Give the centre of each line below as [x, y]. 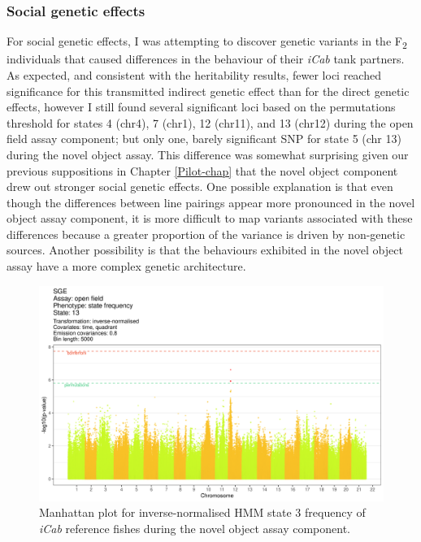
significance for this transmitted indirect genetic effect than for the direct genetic [208, 91]
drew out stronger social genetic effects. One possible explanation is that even [200, 186]
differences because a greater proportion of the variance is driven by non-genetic [206, 234]
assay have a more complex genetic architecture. [126, 266]
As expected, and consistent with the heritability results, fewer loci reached [194, 74]
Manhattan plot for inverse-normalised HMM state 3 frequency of [202, 512]
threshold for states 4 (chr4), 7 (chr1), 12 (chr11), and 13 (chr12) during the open [210, 122]
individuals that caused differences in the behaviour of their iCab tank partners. [206, 59]
